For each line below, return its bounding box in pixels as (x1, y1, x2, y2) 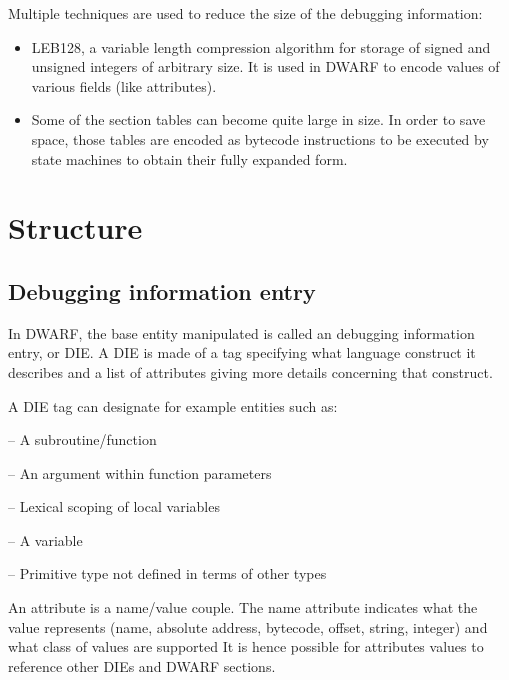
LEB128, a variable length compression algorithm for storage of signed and (31, 36, 491, 57)
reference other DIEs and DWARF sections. (8, 655, 276, 676)
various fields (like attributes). (31, 75, 217, 96)
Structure (8, 207, 143, 248)
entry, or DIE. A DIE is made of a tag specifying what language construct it (8, 342, 476, 363)
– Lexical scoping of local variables (8, 496, 220, 517)
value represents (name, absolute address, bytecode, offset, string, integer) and (8, 616, 488, 637)
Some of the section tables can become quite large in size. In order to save (31, 109, 486, 130)
